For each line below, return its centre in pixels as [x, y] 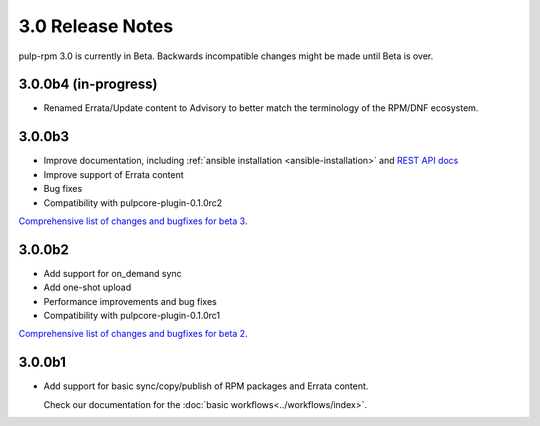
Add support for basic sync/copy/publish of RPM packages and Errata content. [206, 386]
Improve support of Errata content [113, 174]
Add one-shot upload [87, 287]
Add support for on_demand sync [112, 273]
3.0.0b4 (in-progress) [88, 84]
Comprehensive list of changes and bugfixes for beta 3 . [133, 221]
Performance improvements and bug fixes [130, 301]
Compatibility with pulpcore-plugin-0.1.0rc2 [133, 202]
